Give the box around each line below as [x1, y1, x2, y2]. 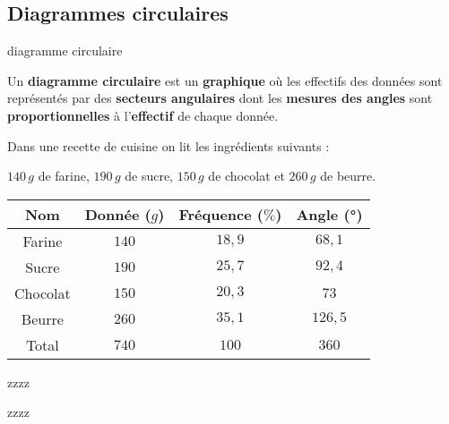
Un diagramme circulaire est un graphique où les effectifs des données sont [7, 71, 443, 89]
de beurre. [320, 166, 376, 185]
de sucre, [125, 166, 174, 185]
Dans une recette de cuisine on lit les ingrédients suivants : [7, 136, 330, 155]
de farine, [38, 166, 90, 185]
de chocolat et [208, 166, 285, 185]
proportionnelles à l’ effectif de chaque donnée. [7, 106, 279, 124]
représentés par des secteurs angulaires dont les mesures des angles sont [7, 89, 433, 107]
